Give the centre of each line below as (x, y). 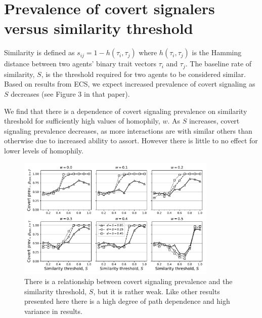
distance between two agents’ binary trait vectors (80, 64)
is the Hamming (217, 52)
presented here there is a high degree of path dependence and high (127, 301)
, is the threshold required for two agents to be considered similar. (143, 74)
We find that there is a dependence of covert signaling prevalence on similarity (126, 111)
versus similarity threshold (99, 28)
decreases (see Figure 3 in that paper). (70, 93)
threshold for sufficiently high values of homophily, (82, 121)
